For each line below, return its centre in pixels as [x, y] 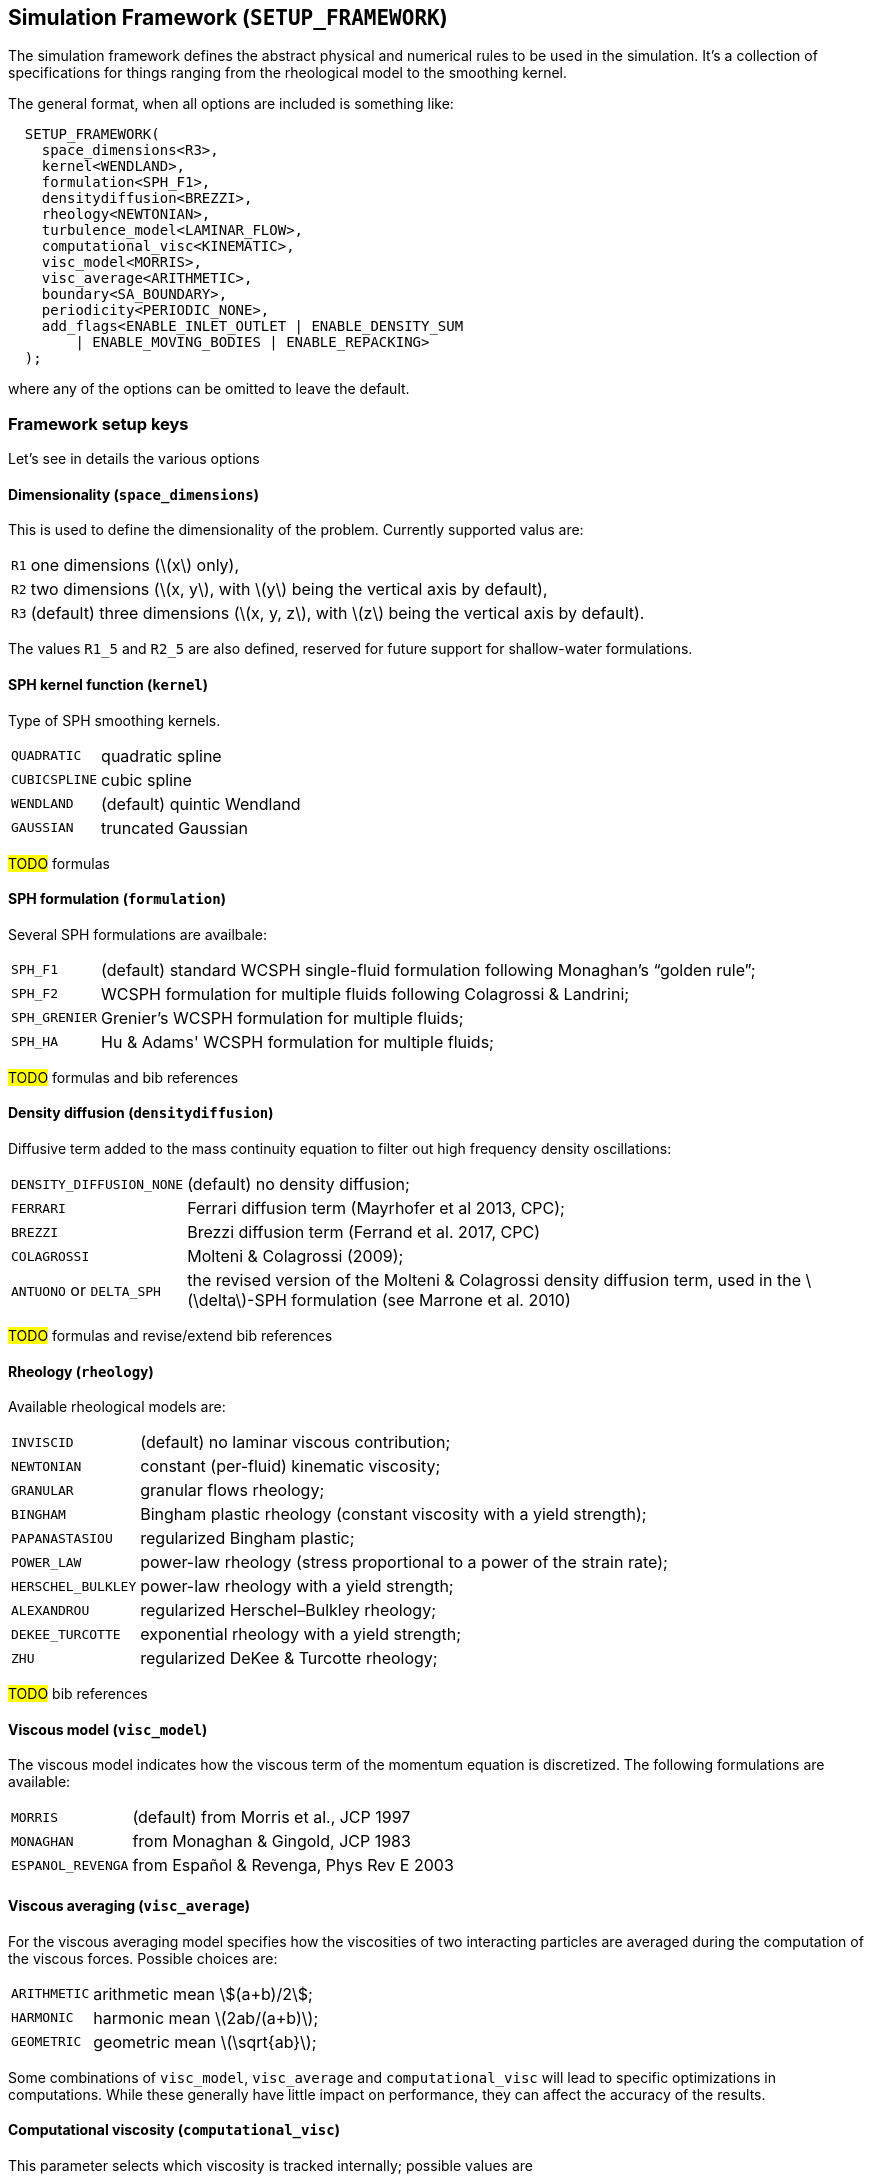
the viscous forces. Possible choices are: [143, 1958]
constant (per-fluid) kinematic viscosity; [290, 1466]
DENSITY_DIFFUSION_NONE [97, 1184]
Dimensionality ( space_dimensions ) [133, 494]
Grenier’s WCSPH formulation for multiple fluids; [282, 1017]
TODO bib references [78, 1694]
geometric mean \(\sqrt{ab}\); [205, 2041]
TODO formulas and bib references [123, 1077]
